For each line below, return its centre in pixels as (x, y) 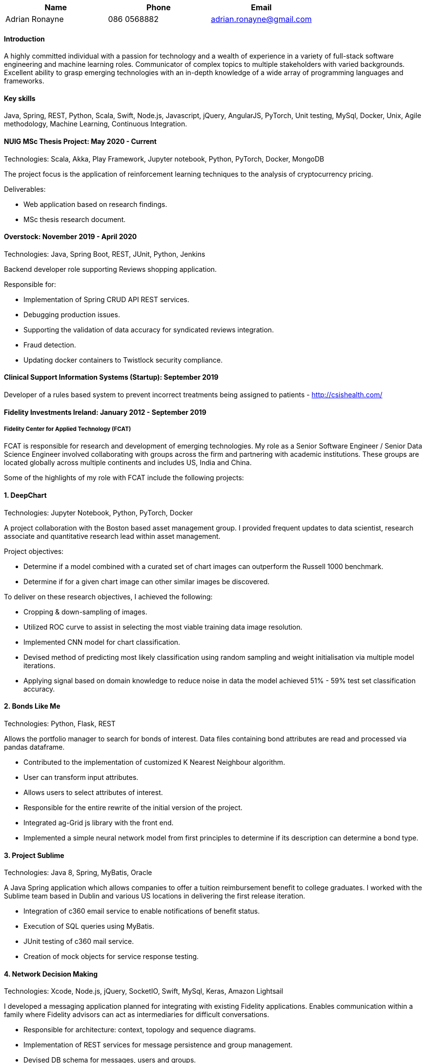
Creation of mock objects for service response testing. (111, 957)
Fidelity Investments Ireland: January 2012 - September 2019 (105, 412)
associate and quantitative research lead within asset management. (112, 536)
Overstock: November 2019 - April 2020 (71, 237)
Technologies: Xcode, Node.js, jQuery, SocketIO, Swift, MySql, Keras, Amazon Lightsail (144, 991)
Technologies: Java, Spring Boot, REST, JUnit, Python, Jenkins (105, 254)
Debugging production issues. (72, 314)
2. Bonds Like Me (32, 706)
